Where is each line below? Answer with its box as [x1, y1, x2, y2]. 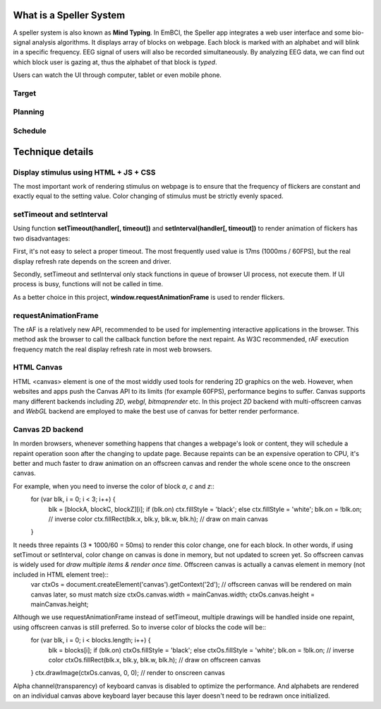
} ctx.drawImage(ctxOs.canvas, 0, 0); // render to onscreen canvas [30, 669, 225, 677]
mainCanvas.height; [30, 600, 89, 609]
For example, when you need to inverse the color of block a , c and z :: [13, 481, 215, 491]
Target [13, 88, 37, 98]
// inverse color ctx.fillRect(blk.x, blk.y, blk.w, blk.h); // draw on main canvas [48, 515, 268, 523]
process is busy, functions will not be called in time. [13, 280, 164, 288]
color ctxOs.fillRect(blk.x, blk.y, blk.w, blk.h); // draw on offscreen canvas [48, 655, 261, 664]
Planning [13, 107, 44, 117]
